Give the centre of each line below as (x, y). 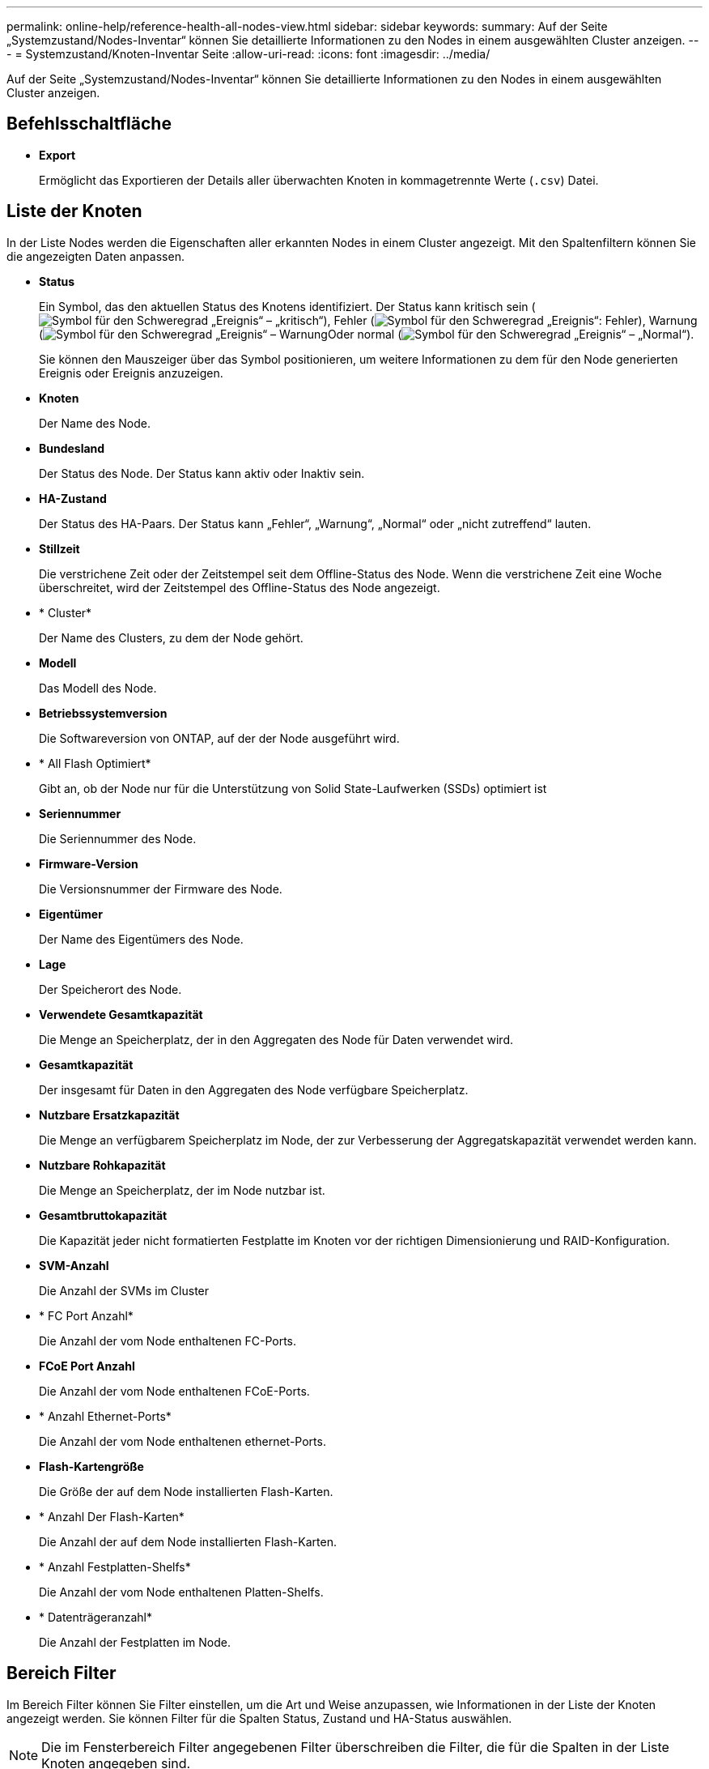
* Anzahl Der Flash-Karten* (112, 1516)
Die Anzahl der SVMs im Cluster (124, 1290)
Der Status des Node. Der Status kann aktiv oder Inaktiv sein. (202, 473)
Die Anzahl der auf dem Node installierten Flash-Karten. (188, 1541)
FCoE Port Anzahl (87, 1366)
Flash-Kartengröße (91, 1466)
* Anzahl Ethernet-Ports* (105, 1416)
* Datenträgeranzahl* (96, 1617)
